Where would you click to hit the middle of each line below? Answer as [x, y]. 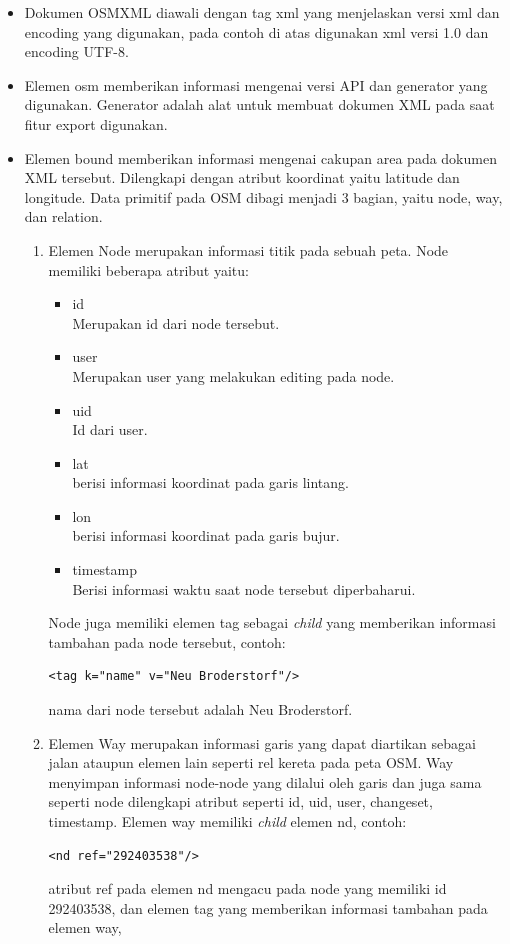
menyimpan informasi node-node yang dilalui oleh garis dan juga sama [265, 781]
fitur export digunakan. [96, 123]
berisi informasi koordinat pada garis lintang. [210, 482]
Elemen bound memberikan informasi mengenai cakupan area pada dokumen [260, 157]
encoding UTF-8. [76, 51]
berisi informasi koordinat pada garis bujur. [206, 535]
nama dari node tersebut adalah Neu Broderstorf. [200, 709]
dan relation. [63, 216]
